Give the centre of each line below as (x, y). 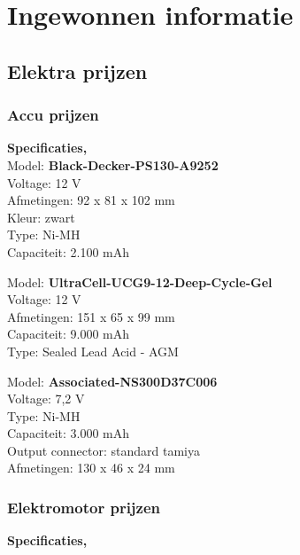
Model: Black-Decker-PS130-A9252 (113, 164)
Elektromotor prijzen (84, 507)
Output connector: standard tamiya (104, 450)
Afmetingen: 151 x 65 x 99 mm (91, 316)
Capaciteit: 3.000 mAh (69, 433)
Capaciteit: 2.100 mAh (69, 251)
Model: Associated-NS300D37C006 (112, 381)
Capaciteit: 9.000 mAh (69, 334)
